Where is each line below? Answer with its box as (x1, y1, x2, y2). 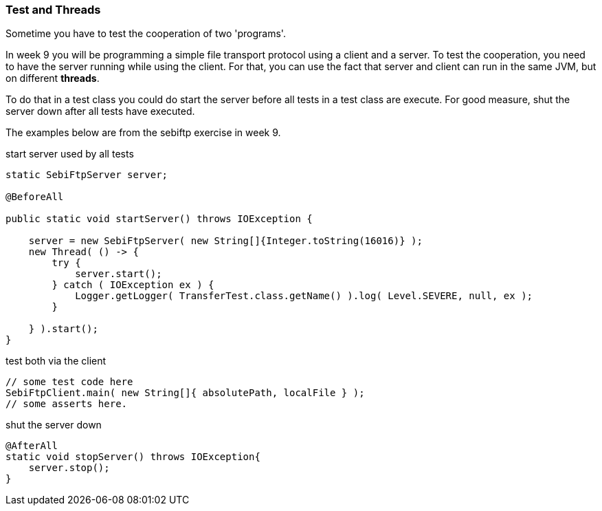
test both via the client (5, 355, 107, 367)
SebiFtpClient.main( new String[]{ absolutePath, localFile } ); (5, 387, 365, 399)
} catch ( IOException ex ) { (52, 279, 214, 291)
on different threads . (5, 72, 100, 85)
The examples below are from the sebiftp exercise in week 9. (5, 127, 281, 139)
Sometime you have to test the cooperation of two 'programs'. (5, 28, 286, 40)
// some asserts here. (5, 398, 128, 410)
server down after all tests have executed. (5, 105, 195, 118)
